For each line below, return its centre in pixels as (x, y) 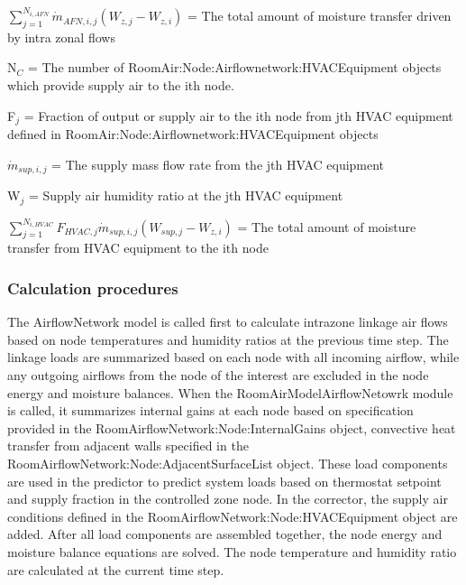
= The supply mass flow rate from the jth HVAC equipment (218, 164)
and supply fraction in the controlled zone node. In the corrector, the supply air (228, 499)
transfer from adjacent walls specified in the (128, 446)
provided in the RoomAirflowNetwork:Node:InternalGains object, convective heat (232, 427)
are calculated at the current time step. (116, 569)
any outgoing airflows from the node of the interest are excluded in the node (218, 375)
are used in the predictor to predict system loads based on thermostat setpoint (224, 481)
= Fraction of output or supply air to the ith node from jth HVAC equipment (238, 115)
